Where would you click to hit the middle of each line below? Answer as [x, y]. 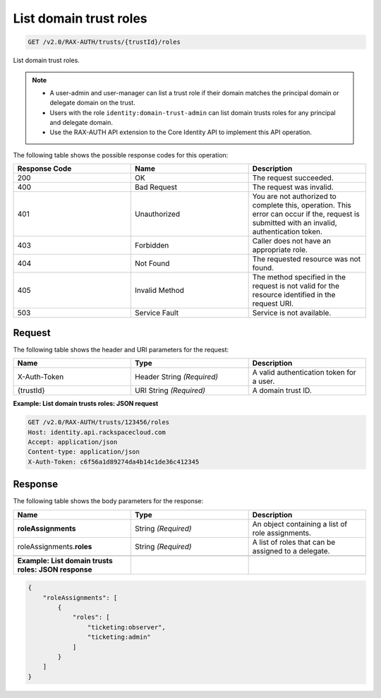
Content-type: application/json [84, 452]
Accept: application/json [73, 442]
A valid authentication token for [304, 373]
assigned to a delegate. [291, 550]
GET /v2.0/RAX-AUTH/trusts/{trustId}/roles [104, 42]
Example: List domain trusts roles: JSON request [86, 404]
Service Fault [157, 313]
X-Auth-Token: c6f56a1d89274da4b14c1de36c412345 [114, 462]
